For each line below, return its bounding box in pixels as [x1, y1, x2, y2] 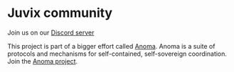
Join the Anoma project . [7, 56, 78, 65]
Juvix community [7, 5, 112, 21]
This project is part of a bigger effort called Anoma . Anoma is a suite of [7, 42, 216, 50]
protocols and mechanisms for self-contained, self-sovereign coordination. [7, 49, 228, 58]
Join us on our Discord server [7, 28, 95, 37]
